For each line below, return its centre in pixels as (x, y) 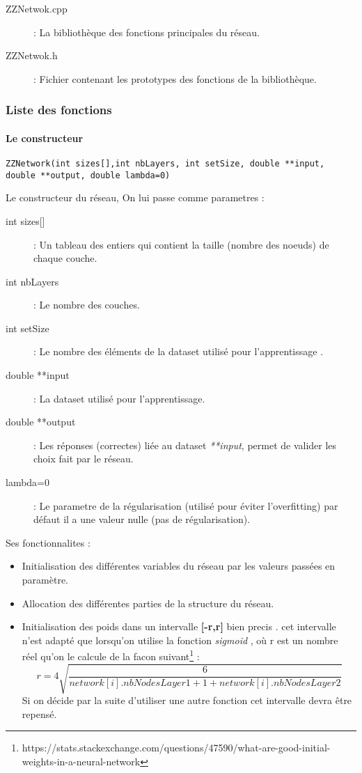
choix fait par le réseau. (84, 459)
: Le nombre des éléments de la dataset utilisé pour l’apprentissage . (179, 351)
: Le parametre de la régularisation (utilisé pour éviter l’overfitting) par (186, 505)
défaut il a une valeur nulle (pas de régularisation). (142, 519)
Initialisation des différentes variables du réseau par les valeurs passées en (179, 566)
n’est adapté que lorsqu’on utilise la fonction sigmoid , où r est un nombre (180, 640)
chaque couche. (65, 258)
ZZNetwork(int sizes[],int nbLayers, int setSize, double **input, (165, 164)
